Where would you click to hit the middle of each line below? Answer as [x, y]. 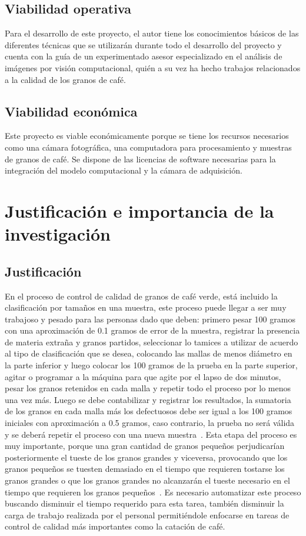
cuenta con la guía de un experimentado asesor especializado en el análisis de [144, 56]
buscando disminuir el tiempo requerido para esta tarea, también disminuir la [144, 503]
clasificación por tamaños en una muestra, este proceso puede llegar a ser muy [146, 307]
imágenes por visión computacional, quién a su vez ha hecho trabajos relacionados [153, 67]
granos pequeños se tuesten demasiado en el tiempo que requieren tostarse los [145, 469]
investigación [58, 234]
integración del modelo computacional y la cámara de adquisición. [124, 170]
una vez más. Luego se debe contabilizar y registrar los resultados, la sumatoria [148, 399]
